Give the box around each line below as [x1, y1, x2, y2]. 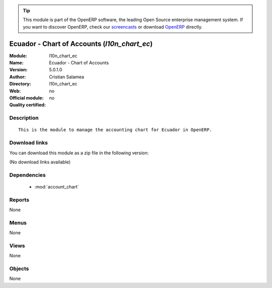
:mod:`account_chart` [34, 183, 79, 189]
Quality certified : [9, 102, 46, 108]
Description [9, 115, 39, 122]
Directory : [9, 81, 31, 87]
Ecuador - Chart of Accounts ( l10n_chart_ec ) [9, 39, 153, 48]
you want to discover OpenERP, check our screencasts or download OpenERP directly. [23, 24, 203, 30]
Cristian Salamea [49, 73, 84, 80]
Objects [9, 265, 29, 272]
